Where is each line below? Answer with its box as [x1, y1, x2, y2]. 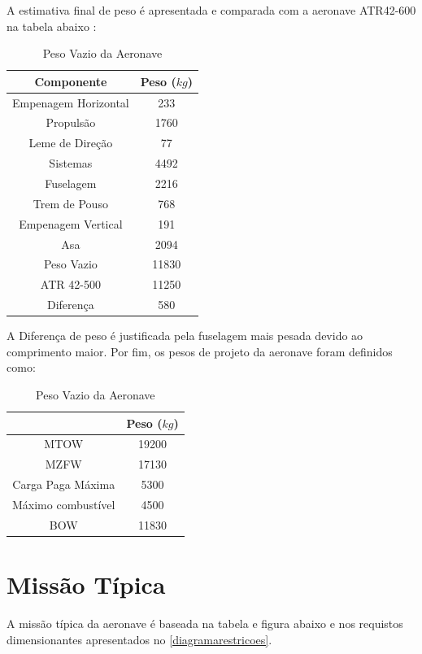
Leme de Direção [28, 134, 113, 151]
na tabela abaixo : [7, 17, 97, 34]
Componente [34, 72, 107, 89]
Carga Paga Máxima [12, 476, 115, 493]
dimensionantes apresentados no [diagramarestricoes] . [7, 630, 272, 647]
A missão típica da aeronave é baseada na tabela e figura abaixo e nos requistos [7, 614, 403, 631]
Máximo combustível [12, 495, 115, 512]
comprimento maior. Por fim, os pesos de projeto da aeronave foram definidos [7, 342, 393, 360]
